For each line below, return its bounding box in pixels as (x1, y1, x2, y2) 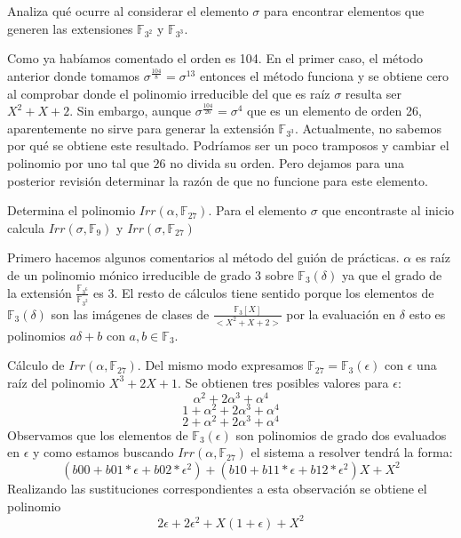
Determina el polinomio (7, 201, 136, 220)
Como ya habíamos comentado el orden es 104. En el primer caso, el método (7, 49, 423, 68)
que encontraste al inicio (322, 201, 455, 220)
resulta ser (345, 84, 402, 102)
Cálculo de (7, 356, 65, 374)
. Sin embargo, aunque (69, 101, 192, 120)
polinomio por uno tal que (7, 154, 149, 173)
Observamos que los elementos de (7, 425, 188, 444)
